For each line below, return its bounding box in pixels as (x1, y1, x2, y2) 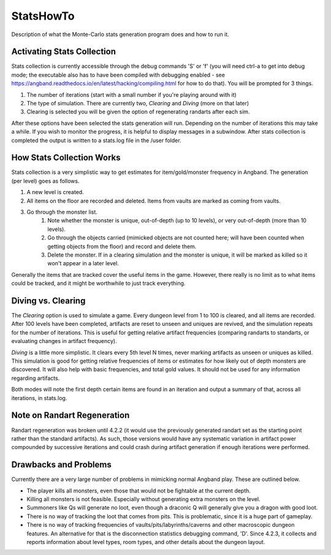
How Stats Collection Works (11, 153, 121, 163)
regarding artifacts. (11, 374, 60, 382)
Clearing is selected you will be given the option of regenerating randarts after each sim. (26, 108, 250, 116)
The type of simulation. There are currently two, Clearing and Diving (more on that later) (26, 100, 249, 107)
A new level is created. (26, 189, 84, 196)
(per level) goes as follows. (11, 177, 80, 184)
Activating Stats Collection (11, 47, 116, 57)
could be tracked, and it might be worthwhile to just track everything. (11, 279, 186, 287)
